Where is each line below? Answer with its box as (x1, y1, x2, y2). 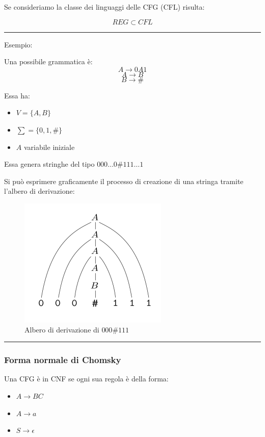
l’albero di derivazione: (4, 186, 75, 196)
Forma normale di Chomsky (4, 353, 121, 366)
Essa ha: (4, 90, 30, 100)
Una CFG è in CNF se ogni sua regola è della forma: (4, 373, 169, 384)
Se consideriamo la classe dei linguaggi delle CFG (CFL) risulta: (4, 2, 205, 12)
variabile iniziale (23, 141, 75, 152)
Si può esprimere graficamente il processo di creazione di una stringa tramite (4, 175, 244, 186)
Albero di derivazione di (24, 324, 99, 335)
